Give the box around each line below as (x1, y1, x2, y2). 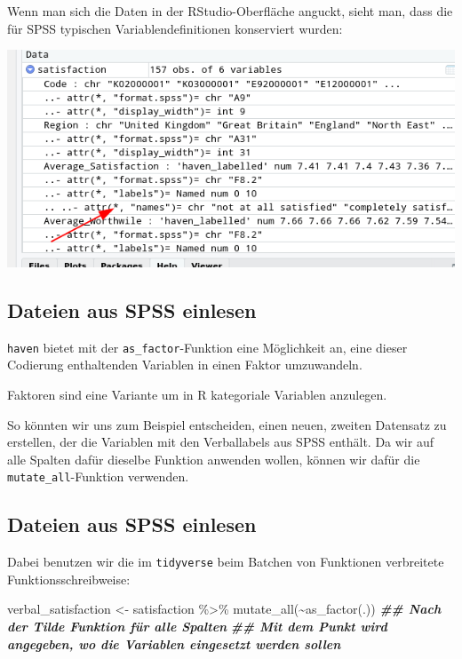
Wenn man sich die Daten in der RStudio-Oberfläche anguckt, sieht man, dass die (7, 2, 453, 20)
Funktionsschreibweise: (7, 569, 131, 588)
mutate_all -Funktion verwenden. (7, 467, 189, 486)
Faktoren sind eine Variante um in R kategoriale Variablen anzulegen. (7, 385, 387, 403)
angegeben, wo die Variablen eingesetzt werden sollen (7, 634, 341, 653)
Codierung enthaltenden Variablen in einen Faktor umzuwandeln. (7, 355, 362, 374)
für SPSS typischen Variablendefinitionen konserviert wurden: (7, 19, 343, 37)
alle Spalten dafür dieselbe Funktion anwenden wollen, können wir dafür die (7, 449, 420, 468)
